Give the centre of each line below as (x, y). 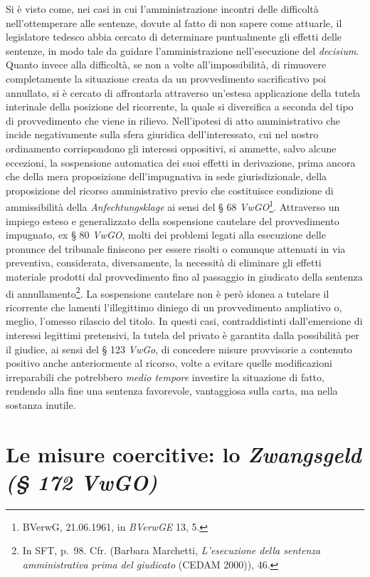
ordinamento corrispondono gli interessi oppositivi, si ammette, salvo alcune (171, 148)
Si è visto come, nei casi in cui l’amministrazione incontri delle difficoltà (162, 9)
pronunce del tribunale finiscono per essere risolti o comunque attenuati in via (176, 248)
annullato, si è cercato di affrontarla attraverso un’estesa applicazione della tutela (183, 92)
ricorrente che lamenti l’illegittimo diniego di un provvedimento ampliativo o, (174, 307)
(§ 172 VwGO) (82, 482)
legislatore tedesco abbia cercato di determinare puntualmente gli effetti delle (174, 37)
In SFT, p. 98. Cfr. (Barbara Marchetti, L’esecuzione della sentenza (171, 550)
